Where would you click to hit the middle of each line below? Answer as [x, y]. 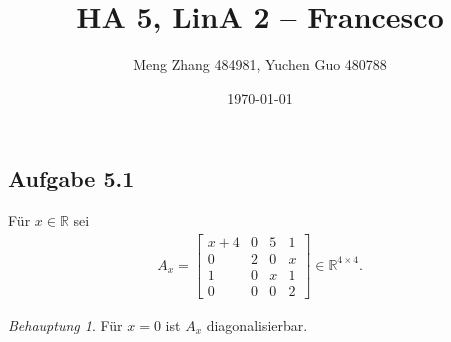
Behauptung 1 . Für [65, 324]
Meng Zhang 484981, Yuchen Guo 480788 [260, 64]
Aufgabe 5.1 [71, 178]
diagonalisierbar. [257, 324]
